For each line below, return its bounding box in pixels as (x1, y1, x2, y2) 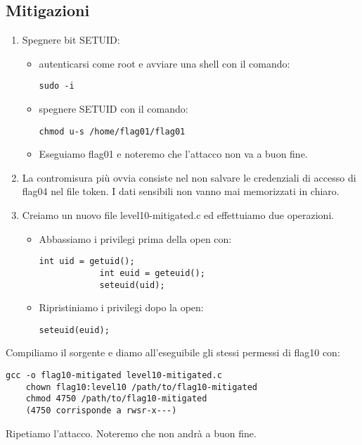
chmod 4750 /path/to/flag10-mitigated (25, 394, 207, 404)
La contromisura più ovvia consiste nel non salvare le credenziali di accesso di (22, 170, 356, 184)
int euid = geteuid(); (99, 268, 205, 278)
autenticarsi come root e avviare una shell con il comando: (39, 56, 290, 70)
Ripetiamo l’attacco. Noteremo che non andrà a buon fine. (6, 425, 257, 440)
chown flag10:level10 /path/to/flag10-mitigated (25, 382, 257, 392)
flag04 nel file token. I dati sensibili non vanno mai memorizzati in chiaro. (22, 184, 340, 199)
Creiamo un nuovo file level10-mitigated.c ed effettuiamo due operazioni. (22, 208, 335, 222)
